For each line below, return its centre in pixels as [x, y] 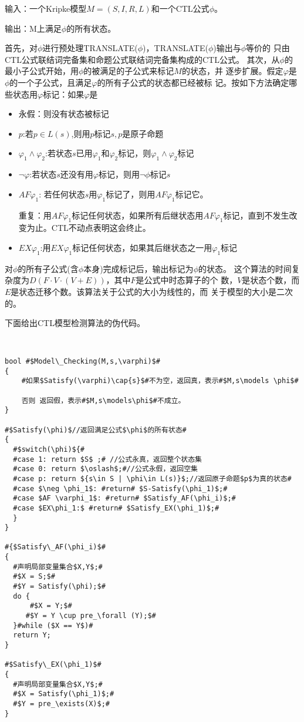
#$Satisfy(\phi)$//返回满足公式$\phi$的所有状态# [96, 430]
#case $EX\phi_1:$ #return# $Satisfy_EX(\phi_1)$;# [116, 508]
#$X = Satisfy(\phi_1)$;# [64, 694]
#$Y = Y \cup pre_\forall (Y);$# [91, 616]
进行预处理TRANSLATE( [90, 48]
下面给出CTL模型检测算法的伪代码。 [75, 323]
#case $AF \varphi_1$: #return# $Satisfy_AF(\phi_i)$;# [124, 498]
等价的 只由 [268, 48]
